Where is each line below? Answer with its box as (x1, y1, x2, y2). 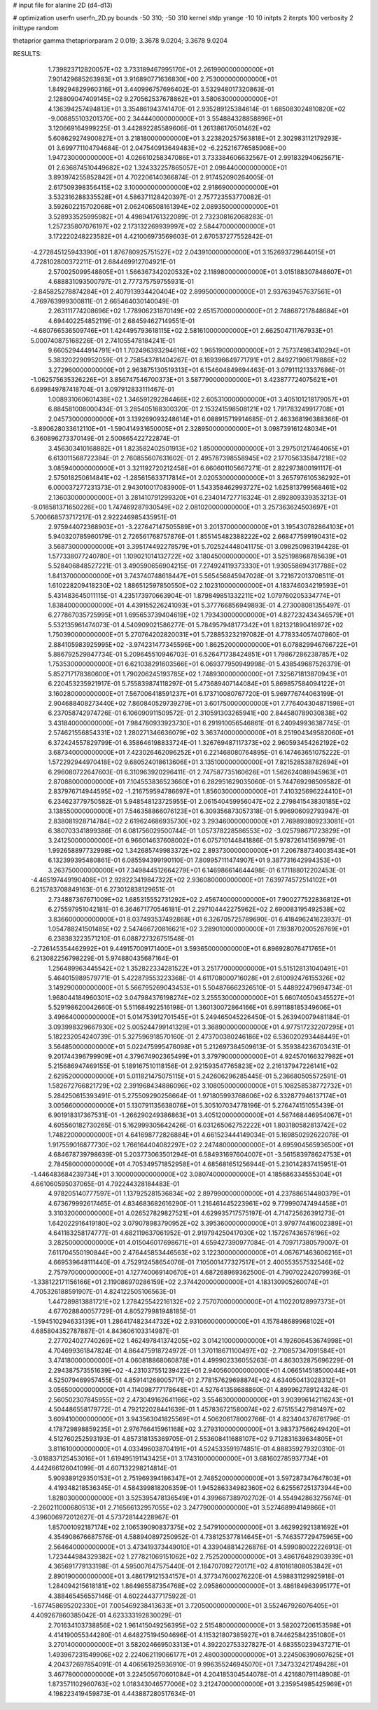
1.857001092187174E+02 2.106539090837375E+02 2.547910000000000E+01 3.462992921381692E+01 (48, 1523, 349, 1531)
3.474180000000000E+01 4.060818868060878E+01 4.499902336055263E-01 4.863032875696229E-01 (48, 1356, 353, 1364)
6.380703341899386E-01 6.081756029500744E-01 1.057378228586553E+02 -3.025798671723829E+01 (48, 827, 351, 835)
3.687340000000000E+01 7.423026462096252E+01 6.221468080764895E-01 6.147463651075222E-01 (48, 748, 350, 756)
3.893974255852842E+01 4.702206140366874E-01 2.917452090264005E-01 (48, 173, 274, 182)
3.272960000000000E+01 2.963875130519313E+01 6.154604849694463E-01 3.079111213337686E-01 (48, 365, 345, 374)
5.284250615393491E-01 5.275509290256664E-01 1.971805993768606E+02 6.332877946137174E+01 (48, 1091, 346, 1100)
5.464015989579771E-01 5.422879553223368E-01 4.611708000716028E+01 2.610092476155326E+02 (48, 973, 346, 982)
